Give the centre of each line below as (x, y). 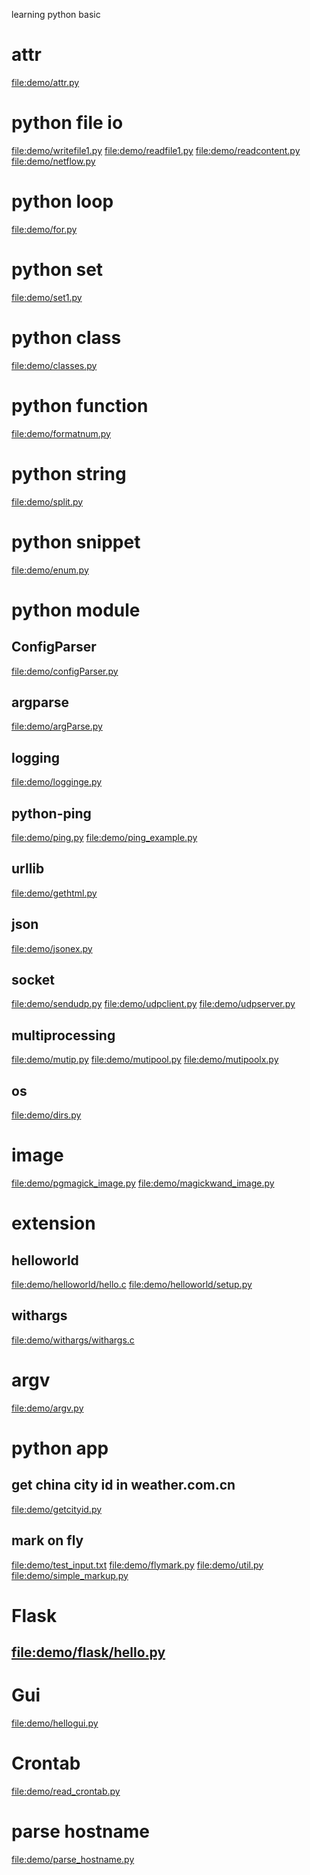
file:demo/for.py (44, 229)
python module (76, 610)
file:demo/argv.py (47, 1408)
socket (33, 979)
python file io (67, 123)
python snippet (76, 541)
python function (80, 405)
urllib (28, 869)
